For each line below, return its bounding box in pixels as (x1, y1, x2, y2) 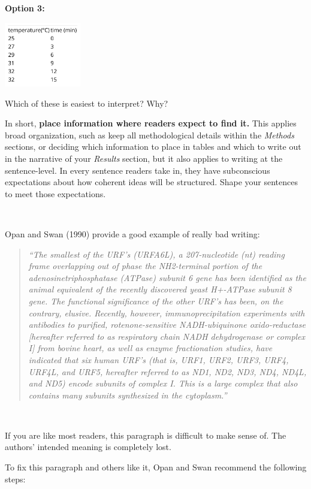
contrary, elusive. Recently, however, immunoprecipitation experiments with (28, 306, 305, 319)
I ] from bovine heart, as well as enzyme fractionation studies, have (28, 342, 273, 354)
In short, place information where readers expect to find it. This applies (5, 117, 297, 129)
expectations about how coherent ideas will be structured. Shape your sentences (5, 176, 298, 188)
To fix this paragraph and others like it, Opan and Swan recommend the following (5, 461, 307, 473)
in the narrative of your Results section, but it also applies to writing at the (5, 152, 283, 164)
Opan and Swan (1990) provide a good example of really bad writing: (5, 227, 260, 240)
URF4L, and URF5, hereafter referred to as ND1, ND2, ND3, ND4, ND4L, (28, 365, 307, 378)
